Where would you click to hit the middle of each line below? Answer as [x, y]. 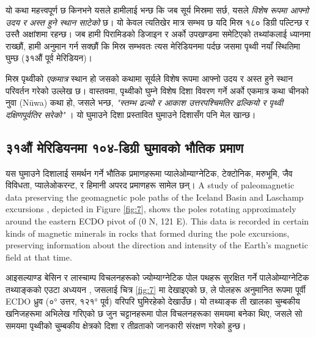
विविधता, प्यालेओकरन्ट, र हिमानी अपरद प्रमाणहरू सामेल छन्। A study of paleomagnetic [150, 185]
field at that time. [39, 257]
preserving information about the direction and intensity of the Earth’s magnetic [157, 245]
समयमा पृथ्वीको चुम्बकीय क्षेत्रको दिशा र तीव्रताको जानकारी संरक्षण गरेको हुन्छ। [126, 325]
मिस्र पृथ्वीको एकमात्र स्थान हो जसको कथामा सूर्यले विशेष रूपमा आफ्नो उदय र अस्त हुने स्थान [149, 78]
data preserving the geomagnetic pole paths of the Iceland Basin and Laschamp [155, 197]
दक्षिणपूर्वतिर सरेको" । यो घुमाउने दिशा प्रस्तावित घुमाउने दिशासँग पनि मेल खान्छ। [131, 114]
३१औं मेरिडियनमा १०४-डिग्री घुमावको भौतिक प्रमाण [125, 147]
